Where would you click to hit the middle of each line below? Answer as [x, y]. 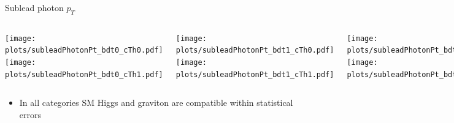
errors [30, 115]
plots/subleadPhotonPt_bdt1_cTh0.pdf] [255, 50]
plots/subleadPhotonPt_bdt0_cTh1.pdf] [84, 74]
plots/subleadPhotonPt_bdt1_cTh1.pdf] [255, 74]
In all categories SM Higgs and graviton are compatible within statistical [156, 102]
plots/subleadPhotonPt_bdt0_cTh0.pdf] [84, 50]
